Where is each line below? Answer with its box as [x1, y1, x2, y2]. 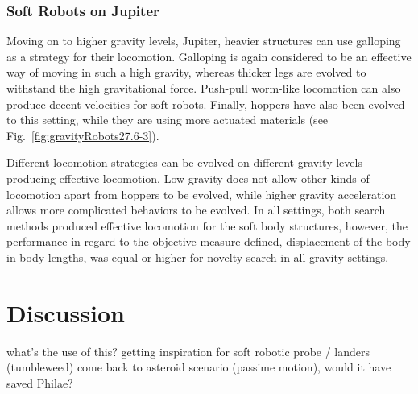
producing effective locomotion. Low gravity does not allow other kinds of [6, 169, 370, 186]
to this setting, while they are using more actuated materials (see [6, 111, 329, 128]
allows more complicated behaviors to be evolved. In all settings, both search [6, 201, 386, 218]
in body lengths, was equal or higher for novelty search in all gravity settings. [6, 248, 389, 265]
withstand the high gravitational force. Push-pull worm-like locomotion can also [6, 80, 401, 96]
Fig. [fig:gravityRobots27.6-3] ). [6, 126, 159, 143]
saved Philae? [6, 374, 73, 391]
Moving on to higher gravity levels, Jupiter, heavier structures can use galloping [6, 32, 401, 49]
